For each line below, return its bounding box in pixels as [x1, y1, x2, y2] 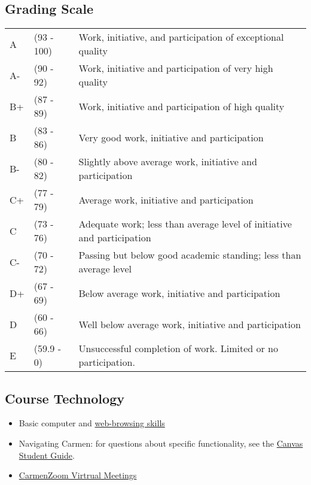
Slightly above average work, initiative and [78, 154, 257, 169]
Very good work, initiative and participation [78, 130, 264, 144]
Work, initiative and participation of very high [78, 61, 273, 75]
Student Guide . [19, 448, 75, 461]
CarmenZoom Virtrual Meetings [19, 469, 137, 481]
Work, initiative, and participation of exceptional [78, 30, 284, 44]
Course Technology [5, 389, 124, 407]
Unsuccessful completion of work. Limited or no [78, 341, 279, 356]
